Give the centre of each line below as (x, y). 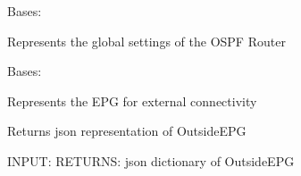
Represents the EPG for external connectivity (132, 101)
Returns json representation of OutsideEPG (127, 131)
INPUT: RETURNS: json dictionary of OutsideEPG (151, 160)
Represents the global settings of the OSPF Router (146, 41)
